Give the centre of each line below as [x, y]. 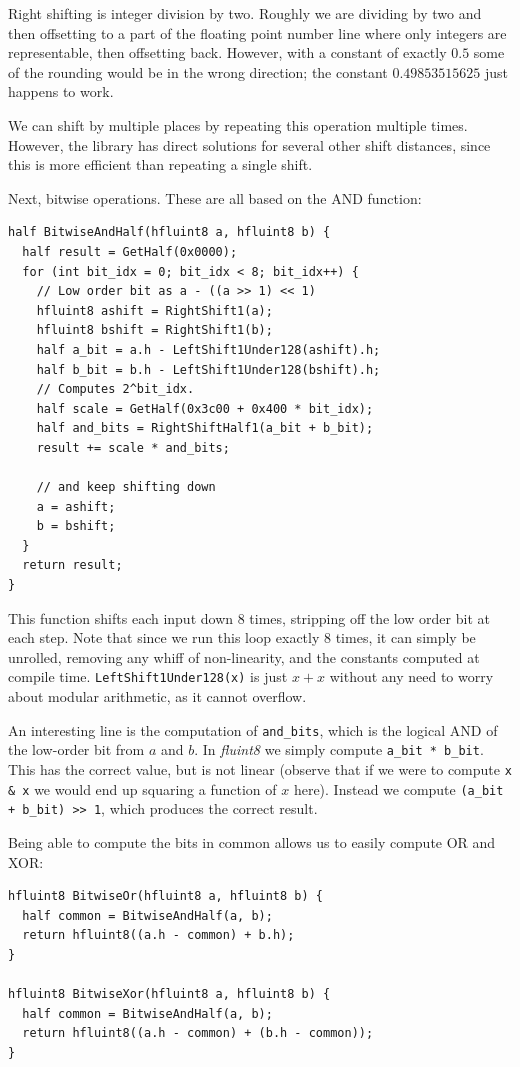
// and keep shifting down [126, 487]
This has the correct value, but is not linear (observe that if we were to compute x [260, 768]
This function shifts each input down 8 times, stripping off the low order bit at [249, 617]
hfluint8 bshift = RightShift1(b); [154, 330]
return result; [72, 565]
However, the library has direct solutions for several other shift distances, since [249, 144]
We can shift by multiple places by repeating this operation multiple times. [238, 124]
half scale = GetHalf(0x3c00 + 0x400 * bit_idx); [205, 408]
